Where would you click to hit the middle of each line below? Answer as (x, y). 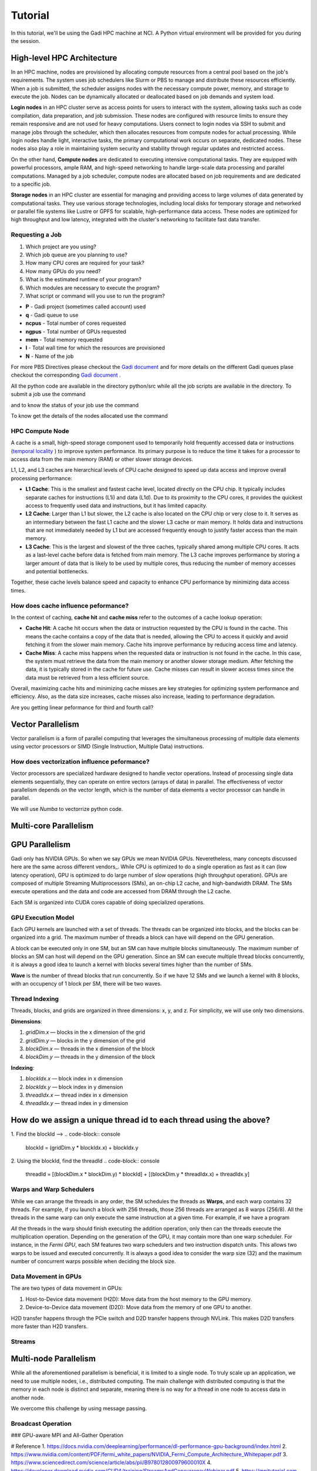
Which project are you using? (61, 247)
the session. (26, 41)
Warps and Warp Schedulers (53, 1190)
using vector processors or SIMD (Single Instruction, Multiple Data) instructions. (107, 747)
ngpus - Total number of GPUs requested (76, 331)
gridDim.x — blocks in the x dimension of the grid (85, 1032)
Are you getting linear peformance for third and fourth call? (82, 707)
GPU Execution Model (43, 917)
